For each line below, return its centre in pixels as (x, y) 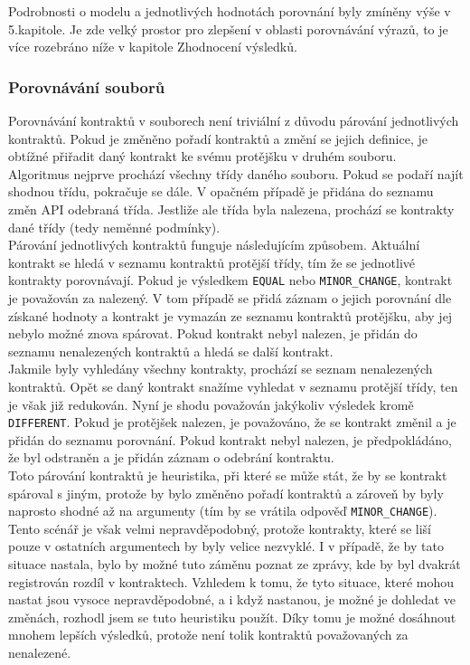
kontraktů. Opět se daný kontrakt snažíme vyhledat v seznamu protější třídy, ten (233, 386)
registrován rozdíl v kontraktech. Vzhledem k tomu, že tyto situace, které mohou (231, 581)
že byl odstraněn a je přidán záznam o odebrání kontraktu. (171, 457)
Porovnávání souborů (87, 86)
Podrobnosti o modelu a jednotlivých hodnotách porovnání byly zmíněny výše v (230, 11)
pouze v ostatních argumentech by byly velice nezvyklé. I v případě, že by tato (226, 546)
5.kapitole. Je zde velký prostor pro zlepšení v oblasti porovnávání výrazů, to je (228, 28)
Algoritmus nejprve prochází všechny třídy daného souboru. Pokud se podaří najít (236, 173)
